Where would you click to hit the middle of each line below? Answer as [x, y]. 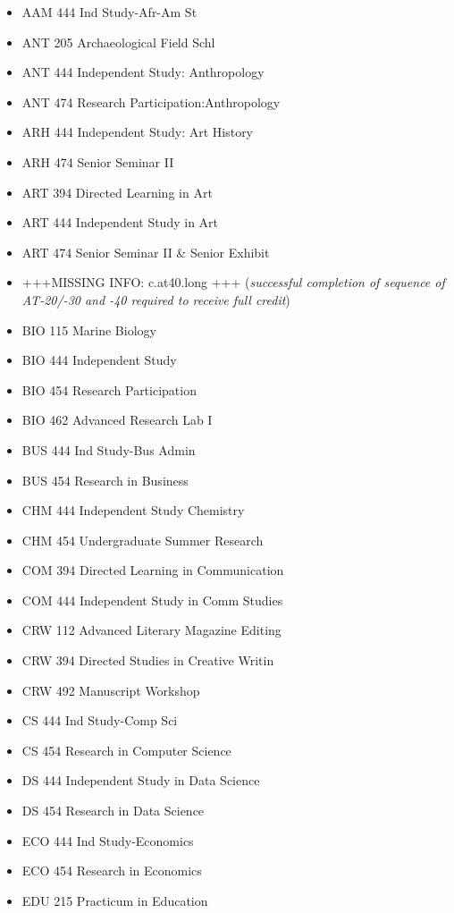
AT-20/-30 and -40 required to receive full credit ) [156, 299]
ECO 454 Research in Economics [112, 871]
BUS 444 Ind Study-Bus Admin [109, 449]
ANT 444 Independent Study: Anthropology [143, 72]
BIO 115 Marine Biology [89, 330]
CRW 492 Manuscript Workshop [111, 690]
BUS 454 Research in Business [105, 480]
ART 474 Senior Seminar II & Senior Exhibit [146, 252]
